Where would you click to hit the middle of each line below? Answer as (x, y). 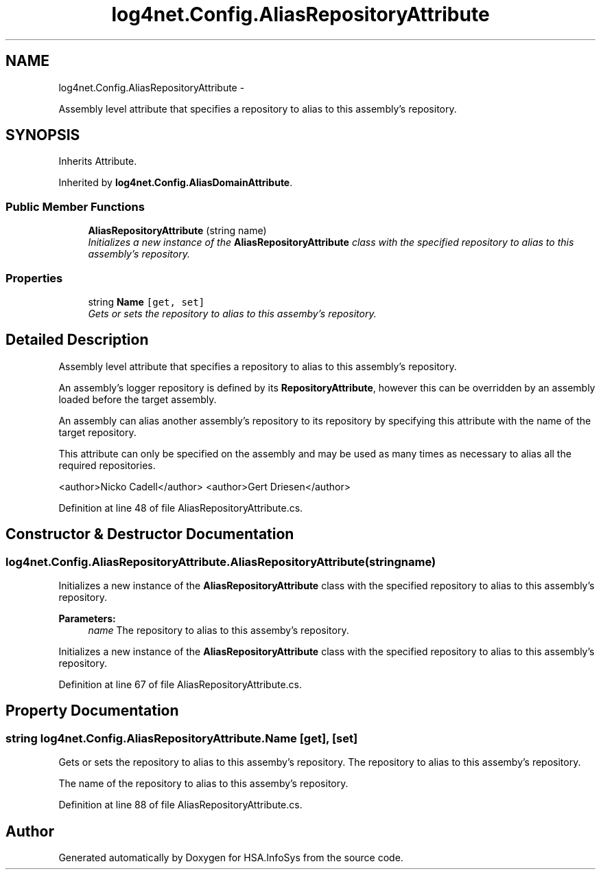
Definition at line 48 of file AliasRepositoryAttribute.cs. (181, 508)
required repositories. (107, 465)
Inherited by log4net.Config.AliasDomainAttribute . (176, 183)
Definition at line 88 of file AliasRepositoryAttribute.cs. (180, 805)
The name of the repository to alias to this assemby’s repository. (203, 784)
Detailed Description (77, 340)
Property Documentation (92, 711)
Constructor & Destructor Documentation (150, 534)
